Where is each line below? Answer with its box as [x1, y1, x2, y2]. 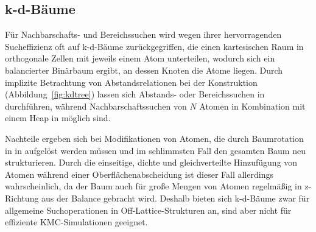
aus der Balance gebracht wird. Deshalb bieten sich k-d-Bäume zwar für [41, 191, 310, 204]
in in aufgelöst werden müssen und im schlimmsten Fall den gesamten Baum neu [5, 144, 306, 156]
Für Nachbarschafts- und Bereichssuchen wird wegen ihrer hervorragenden [5, 28, 282, 41]
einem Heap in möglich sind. [5, 111, 111, 124]
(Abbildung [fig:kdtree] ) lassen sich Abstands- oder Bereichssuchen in [5, 88, 265, 100]
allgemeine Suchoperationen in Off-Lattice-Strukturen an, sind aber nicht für [5, 203, 292, 216]
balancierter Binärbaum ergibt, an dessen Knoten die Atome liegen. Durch [5, 63, 283, 76]
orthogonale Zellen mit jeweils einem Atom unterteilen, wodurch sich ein [5, 52, 275, 65]
